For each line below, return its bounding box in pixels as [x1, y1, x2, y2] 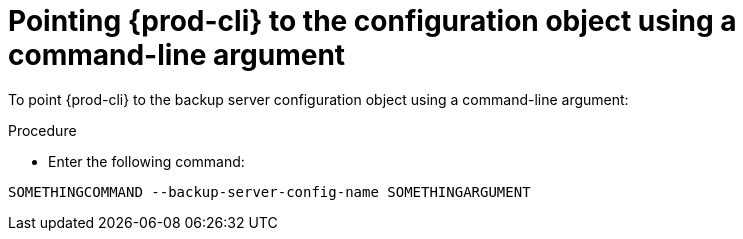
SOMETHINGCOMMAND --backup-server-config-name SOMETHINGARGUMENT [8, 183, 531, 200]
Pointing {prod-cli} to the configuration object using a [8, 4, 737, 38]
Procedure [8, 121, 77, 139]
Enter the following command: [48, 152, 245, 170]
